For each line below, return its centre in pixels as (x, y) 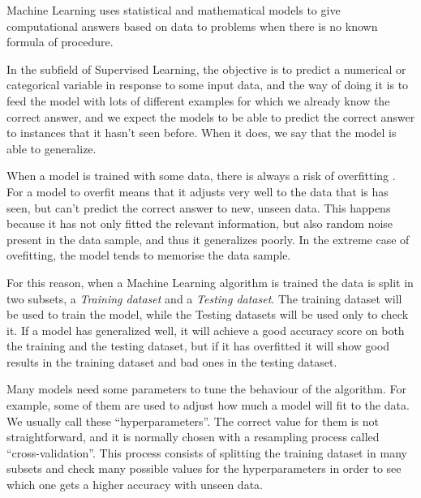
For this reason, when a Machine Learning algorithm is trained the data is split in (210, 282)
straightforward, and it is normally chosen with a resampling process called (193, 437)
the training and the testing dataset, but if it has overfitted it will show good (198, 346)
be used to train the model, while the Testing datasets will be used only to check (208, 314)
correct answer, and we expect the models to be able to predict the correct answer (211, 116)
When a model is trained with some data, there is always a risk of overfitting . (201, 176)
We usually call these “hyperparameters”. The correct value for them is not (193, 421)
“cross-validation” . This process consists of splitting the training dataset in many (207, 452)
